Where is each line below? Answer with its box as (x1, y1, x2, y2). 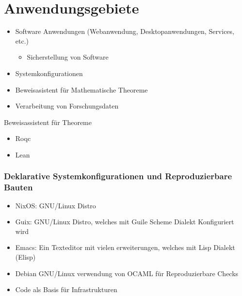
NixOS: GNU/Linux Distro (15, 200, 96, 210)
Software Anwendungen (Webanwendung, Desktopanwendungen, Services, (15, 26, 234, 36)
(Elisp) (15, 251, 36, 262)
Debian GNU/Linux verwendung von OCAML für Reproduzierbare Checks (15, 268, 239, 278)
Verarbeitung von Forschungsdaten (15, 101, 119, 111)
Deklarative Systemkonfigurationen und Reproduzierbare (4, 170, 232, 182)
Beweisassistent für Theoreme (4, 117, 92, 127)
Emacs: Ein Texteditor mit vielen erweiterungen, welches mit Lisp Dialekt (15, 242, 235, 252)
